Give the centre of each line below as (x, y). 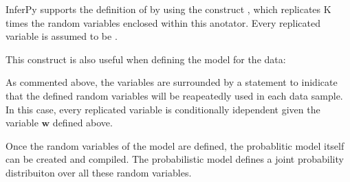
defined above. (83, 123)
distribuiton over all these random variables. (99, 172)
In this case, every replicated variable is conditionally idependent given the (163, 109)
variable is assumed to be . (62, 36)
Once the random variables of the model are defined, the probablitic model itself (175, 145)
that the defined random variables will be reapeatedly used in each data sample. (174, 95)
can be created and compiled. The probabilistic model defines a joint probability (175, 159)
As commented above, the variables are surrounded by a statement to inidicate (172, 82)
